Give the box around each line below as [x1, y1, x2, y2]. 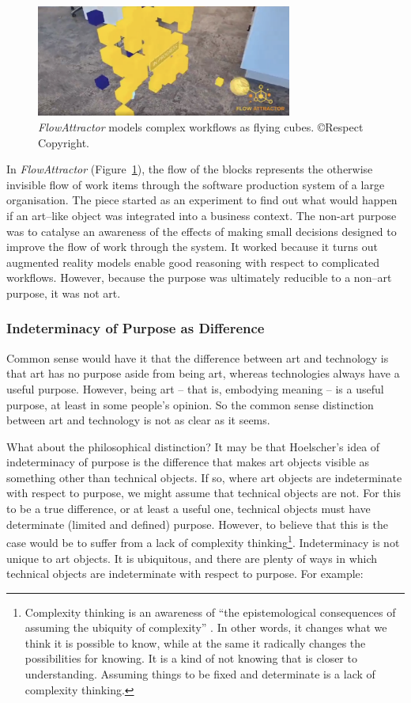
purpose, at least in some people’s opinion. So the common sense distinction [6, 396, 374, 412]
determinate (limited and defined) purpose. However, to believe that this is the [6, 515, 388, 532]
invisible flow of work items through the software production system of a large [6, 176, 385, 192]
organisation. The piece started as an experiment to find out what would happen [6, 192, 398, 208]
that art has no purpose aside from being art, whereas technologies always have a [6, 365, 400, 382]
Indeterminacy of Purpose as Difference [6, 318, 265, 338]
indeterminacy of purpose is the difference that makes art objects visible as [6, 454, 370, 470]
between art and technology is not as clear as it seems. [6, 412, 270, 428]
